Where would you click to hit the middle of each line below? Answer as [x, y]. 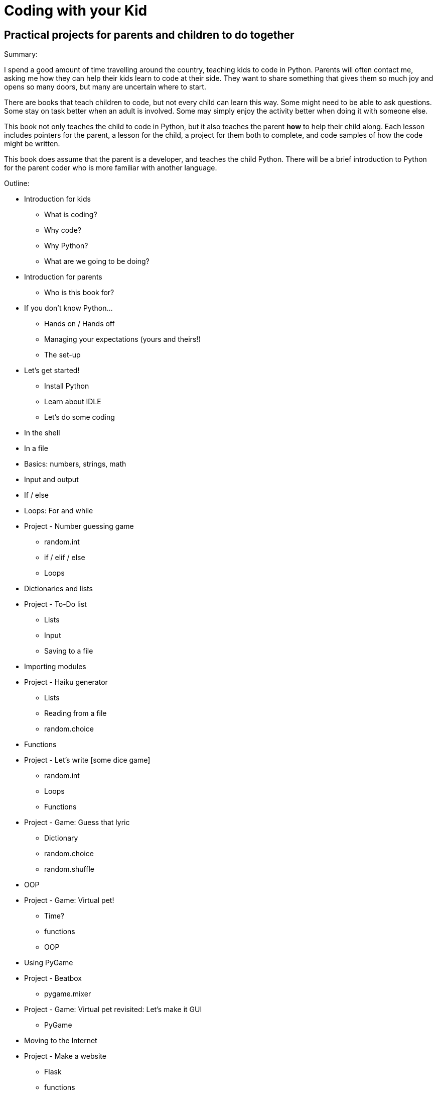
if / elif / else [65, 558]
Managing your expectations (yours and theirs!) [123, 339]
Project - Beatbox [53, 978]
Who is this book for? [79, 293]
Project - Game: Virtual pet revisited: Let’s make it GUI [113, 1010]
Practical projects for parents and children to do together [149, 35]
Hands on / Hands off [80, 324]
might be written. [32, 144]
